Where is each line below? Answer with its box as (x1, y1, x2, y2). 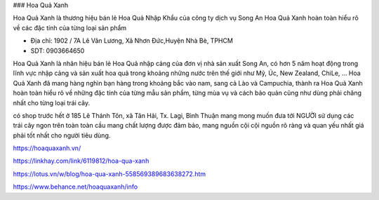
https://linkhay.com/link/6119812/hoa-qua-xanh (13, 156, 149, 165)
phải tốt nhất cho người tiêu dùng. (13, 131, 111, 140)
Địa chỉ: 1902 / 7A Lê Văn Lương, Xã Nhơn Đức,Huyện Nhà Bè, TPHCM (30, 36, 233, 45)
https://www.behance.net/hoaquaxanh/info (13, 182, 138, 191)
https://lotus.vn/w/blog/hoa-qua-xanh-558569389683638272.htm (13, 169, 206, 178)
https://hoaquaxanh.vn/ (13, 144, 81, 152)
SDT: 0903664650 (30, 46, 85, 55)
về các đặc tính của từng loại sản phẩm (13, 23, 127, 32)
